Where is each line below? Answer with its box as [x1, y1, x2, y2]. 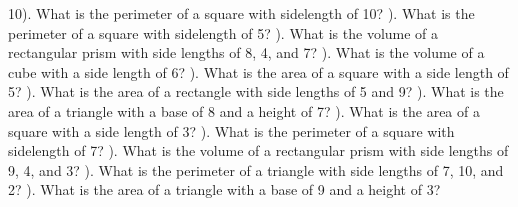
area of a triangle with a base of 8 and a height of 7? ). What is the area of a [8, 100, 480, 121]
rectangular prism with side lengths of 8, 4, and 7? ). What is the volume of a [8, 42, 485, 63]
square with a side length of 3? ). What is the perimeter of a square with [8, 120, 455, 141]
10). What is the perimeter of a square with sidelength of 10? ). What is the [8, 3, 475, 23]
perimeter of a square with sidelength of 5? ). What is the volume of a [8, 22, 439, 43]
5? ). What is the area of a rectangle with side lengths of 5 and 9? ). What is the [8, 81, 504, 102]
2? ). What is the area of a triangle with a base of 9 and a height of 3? [8, 179, 441, 200]
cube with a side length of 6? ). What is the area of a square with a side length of [8, 61, 509, 82]
